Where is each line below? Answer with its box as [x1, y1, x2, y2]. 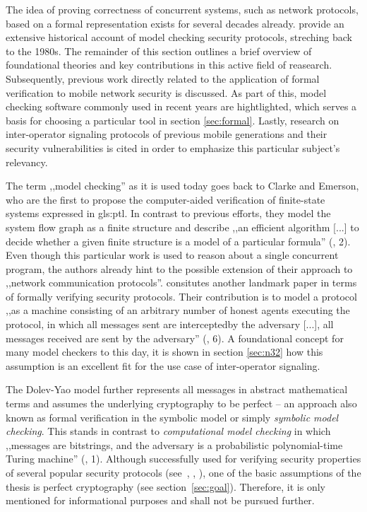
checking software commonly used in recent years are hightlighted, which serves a [6, 99, 357, 114]
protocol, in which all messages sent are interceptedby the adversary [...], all [6, 317, 334, 332]
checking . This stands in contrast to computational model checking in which [6, 424, 331, 438]
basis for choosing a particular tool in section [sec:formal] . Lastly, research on [6, 112, 339, 127]
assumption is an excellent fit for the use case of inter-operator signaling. [6, 358, 320, 373]
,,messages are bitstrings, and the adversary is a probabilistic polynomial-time [6, 437, 343, 452]
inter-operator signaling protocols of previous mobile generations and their [6, 127, 327, 141]
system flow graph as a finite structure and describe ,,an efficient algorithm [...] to [6, 219, 359, 234]
